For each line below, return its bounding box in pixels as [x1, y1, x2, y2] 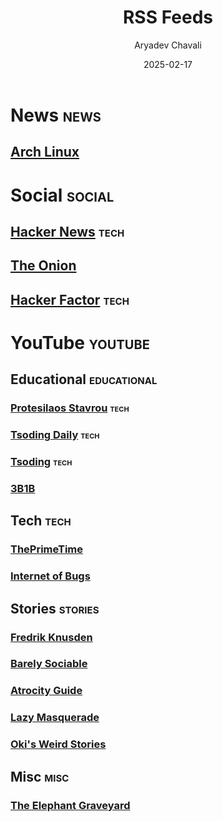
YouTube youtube [10, 331, 150, 354]
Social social [10, 184, 115, 206]
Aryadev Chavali [134, 39, 202, 51]
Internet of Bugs [10, 569, 91, 583]
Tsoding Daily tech [10, 428, 100, 442]
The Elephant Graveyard [10, 798, 131, 812]
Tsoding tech [10, 455, 73, 469]
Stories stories [10, 600, 100, 617]
